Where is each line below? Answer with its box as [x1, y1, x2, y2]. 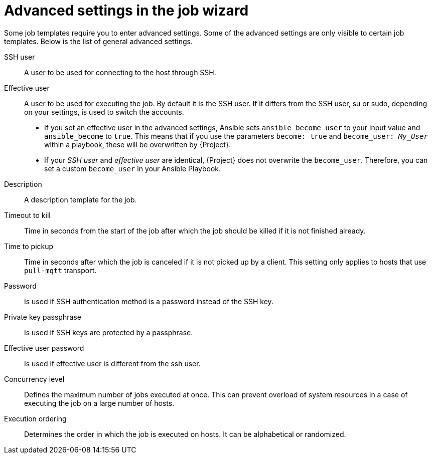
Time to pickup [4, 242, 54, 251]
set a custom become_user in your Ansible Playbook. [44, 164, 221, 173]
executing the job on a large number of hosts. [24, 398, 175, 407]
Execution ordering [4, 414, 67, 423]
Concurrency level [4, 374, 65, 383]
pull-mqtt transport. [24, 266, 97, 275]
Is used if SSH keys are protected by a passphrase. [24, 328, 193, 337]
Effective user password [4, 343, 84, 352]
